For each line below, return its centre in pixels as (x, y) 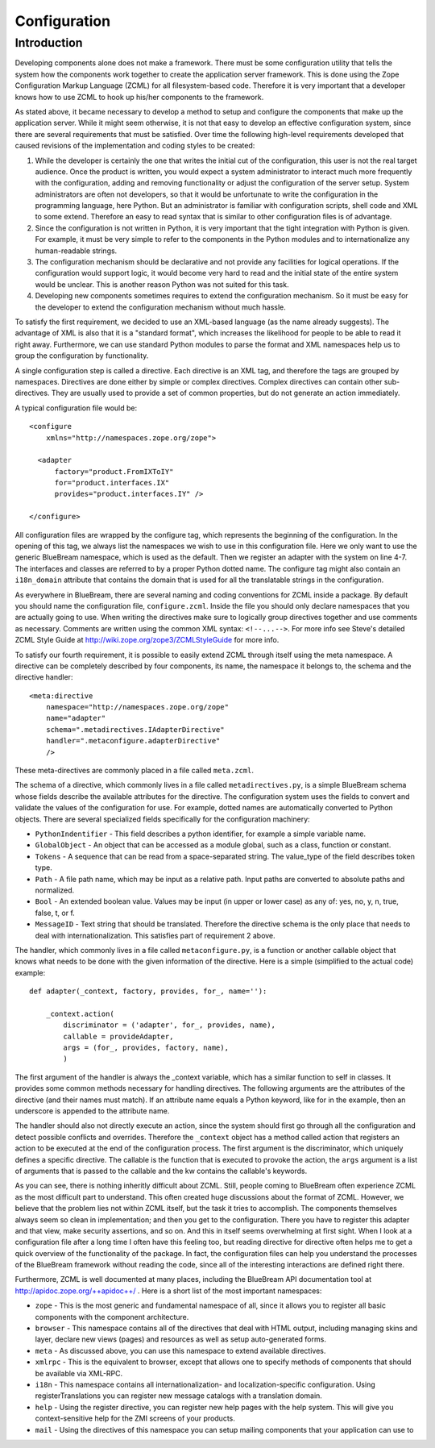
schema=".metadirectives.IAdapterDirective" (135, 729)
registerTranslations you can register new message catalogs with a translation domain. (178, 1396)
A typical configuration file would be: (76, 408)
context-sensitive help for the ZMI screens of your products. (135, 1418)
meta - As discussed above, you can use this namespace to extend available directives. (180, 1350)
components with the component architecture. (112, 1317)
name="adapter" (76, 718)
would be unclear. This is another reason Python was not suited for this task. (162, 284)
